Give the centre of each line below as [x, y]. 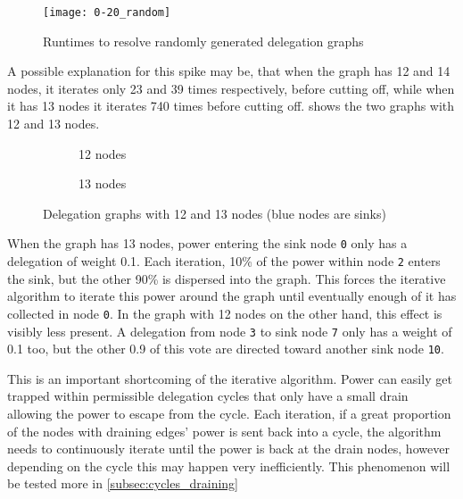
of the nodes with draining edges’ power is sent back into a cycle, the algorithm [224, 431]
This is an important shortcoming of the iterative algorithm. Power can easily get [230, 378]
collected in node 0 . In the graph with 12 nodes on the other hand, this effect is [225, 313]
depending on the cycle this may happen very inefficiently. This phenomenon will [229, 466]
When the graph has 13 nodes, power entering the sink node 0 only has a [207, 243]
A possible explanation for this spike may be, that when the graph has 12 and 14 [229, 71]
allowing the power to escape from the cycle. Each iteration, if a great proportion [229, 414]
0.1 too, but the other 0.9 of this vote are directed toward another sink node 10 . [226, 349]
